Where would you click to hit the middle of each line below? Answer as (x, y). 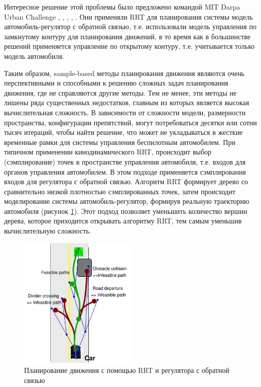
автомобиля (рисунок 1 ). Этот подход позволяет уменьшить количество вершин (126, 211)
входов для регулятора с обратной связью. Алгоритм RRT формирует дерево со (126, 181)
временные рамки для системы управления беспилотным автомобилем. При (120, 142)
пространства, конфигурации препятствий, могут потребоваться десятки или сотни (130, 122)
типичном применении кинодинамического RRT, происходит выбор (108, 152)
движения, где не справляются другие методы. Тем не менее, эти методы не (120, 92)
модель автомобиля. (34, 56)
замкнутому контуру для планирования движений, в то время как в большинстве (127, 36)
